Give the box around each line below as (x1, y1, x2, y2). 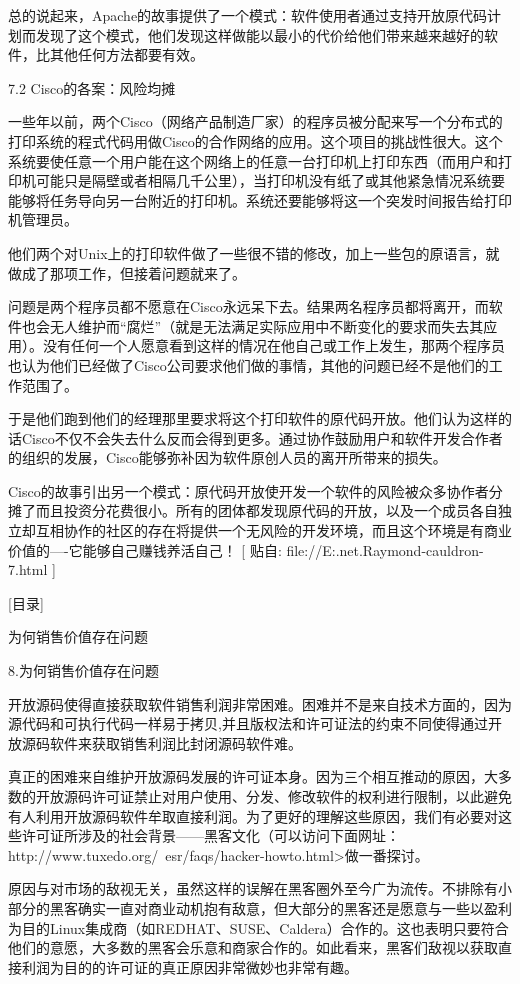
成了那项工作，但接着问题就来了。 (21, 262, 246, 283)
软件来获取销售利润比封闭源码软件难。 (49, 732, 302, 753)
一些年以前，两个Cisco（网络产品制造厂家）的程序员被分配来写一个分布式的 (8, 111, 503, 132)
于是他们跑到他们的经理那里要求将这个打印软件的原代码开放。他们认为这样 (8, 408, 498, 429)
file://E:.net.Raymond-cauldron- (286, 539, 484, 560)
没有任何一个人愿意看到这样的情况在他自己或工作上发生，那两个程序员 (42, 335, 505, 356)
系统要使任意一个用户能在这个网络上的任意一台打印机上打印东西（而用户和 (8, 150, 498, 171)
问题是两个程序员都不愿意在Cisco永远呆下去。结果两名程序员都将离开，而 (8, 296, 489, 317)
